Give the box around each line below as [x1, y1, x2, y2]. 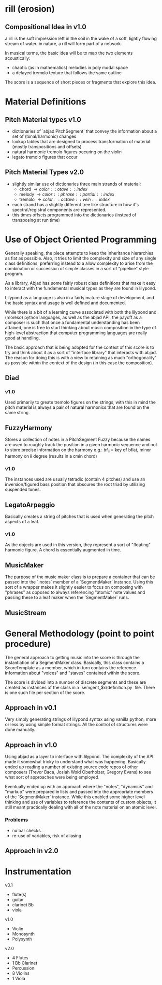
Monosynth [12, 931, 35, 937]
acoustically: [5, 55, 30, 61]
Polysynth [12, 936, 32, 942]
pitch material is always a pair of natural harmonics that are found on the [5, 404, 149, 410]
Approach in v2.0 [5, 846, 59, 855]
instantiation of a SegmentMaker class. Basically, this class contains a [5, 660, 144, 665]
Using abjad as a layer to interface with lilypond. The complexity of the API [5, 754, 154, 759]
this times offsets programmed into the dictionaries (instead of [12, 212, 137, 218]
